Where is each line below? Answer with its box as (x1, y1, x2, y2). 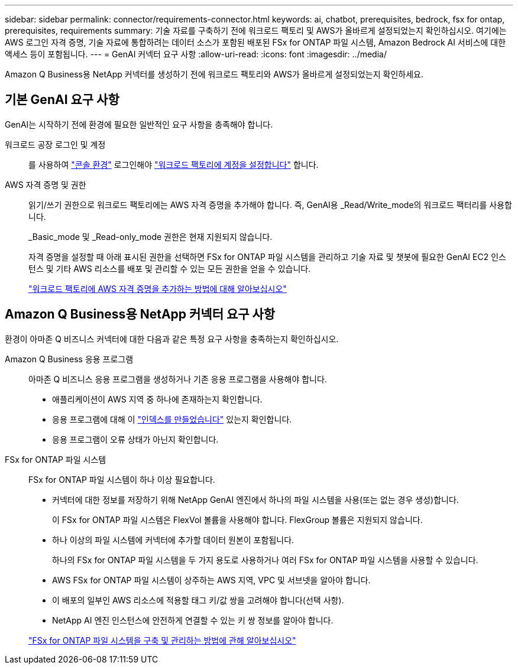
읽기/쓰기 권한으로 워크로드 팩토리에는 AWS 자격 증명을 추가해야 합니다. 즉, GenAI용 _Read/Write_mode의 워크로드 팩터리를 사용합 (28, 199, 512, 210)
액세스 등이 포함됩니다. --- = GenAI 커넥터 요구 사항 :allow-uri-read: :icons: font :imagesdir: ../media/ (5, 49, 387, 59)
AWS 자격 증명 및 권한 (5, 179, 86, 190)
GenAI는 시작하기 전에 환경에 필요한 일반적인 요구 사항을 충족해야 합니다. (5, 119, 273, 129)
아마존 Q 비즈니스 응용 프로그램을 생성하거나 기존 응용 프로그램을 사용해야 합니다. (28, 374, 327, 384)
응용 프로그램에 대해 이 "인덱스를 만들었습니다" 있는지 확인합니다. (52, 414, 292, 424)
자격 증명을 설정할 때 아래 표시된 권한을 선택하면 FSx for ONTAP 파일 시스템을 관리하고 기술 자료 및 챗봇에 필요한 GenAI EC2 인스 (28, 251, 506, 262)
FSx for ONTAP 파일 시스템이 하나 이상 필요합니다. (28, 474, 215, 485)
